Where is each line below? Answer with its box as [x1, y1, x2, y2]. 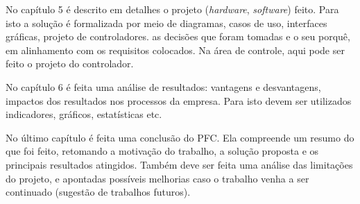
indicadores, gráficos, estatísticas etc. [6, 107, 162, 121]
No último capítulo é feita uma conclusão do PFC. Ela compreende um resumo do [6, 130, 354, 144]
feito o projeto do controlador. [6, 56, 134, 71]
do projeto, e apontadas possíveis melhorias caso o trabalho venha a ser [6, 171, 309, 185]
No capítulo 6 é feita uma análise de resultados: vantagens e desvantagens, [6, 79, 321, 94]
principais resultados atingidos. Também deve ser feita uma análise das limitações [6, 157, 353, 171]
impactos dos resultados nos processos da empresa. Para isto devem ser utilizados [6, 93, 352, 108]
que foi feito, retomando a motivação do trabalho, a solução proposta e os [6, 144, 319, 158]
